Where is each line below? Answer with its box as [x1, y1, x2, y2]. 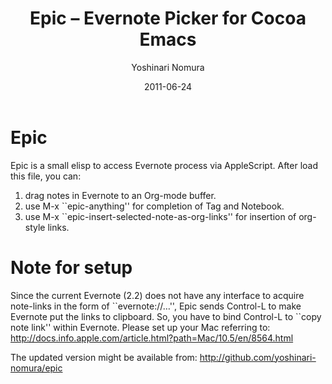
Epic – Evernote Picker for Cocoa [29, 7, 307, 30]
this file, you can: [10, 170, 82, 182]
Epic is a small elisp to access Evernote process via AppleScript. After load [10, 159, 319, 171]
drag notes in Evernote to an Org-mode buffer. [24, 189, 217, 201]
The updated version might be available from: [10, 351, 198, 363]
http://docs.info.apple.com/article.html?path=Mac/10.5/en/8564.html [10, 332, 294, 344]
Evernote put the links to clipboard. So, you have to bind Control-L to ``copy [10, 310, 322, 322]
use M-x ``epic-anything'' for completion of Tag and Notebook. [24, 200, 285, 212]
